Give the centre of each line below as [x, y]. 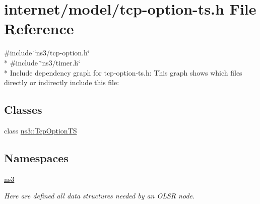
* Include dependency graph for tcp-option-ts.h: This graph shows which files [123, 72]
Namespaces [36, 157]
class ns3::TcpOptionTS [41, 130]
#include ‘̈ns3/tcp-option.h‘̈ [47, 53]
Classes [23, 110]
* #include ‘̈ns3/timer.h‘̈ [42, 62]
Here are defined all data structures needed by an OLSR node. [100, 196]
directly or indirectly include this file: [62, 82]
